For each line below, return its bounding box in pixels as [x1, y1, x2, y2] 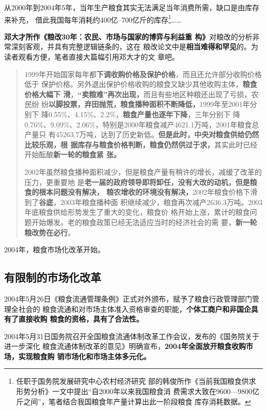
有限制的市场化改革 [4, 269, 101, 285]
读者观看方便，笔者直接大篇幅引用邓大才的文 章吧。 [4, 51, 179, 62]
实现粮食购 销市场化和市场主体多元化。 [18, 350, 151, 361]
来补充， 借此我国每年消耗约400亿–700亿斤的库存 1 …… [4, 12, 181, 25]
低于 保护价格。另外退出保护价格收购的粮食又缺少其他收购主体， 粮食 [24, 79, 257, 89]
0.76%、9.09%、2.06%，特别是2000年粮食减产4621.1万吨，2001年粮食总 [24, 119, 259, 129]
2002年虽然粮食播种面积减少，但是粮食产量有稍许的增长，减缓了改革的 [24, 166, 262, 177]
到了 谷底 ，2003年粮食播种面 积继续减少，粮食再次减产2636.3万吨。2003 [24, 196, 263, 207]
